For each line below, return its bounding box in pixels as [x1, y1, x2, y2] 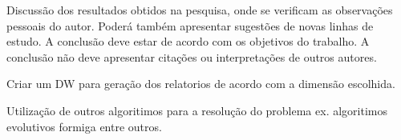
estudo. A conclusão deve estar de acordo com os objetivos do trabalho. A [6, 33, 370, 50]
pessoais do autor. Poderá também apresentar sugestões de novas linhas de [6, 17, 374, 34]
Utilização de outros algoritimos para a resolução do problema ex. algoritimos [6, 102, 387, 118]
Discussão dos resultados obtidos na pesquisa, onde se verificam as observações [6, 2, 393, 18]
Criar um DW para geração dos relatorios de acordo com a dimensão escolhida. [6, 75, 395, 92]
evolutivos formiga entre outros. [6, 118, 162, 134]
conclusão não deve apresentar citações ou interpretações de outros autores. [6, 48, 377, 65]
